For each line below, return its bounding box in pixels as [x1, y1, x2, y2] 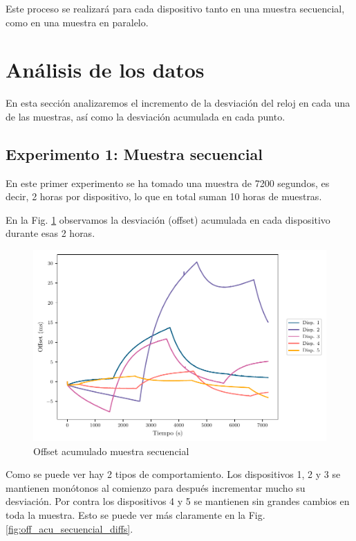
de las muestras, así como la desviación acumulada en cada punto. [6, 109, 285, 123]
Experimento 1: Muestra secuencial [6, 143, 263, 164]
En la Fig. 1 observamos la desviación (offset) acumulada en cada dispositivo [6, 212, 330, 227]
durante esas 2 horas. [6, 226, 95, 240]
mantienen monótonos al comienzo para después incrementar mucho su [6, 480, 306, 495]
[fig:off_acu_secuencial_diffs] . [6, 521, 133, 535]
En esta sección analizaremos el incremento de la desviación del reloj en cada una [6, 96, 350, 110]
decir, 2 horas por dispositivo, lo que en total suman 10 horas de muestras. [6, 189, 322, 204]
